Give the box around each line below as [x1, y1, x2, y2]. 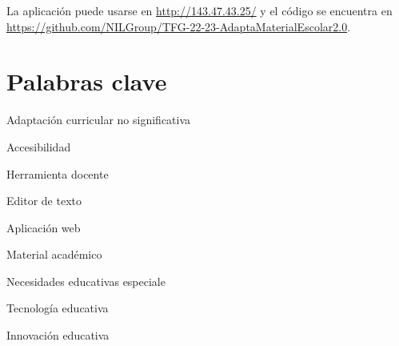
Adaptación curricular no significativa [6, 111, 191, 128]
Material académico [6, 246, 102, 263]
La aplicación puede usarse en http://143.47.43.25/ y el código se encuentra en [6, 2, 393, 18]
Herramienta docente [6, 165, 109, 182]
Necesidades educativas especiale [6, 272, 166, 289]
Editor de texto [6, 192, 82, 209]
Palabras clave [6, 65, 167, 98]
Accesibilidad [6, 138, 71, 155]
